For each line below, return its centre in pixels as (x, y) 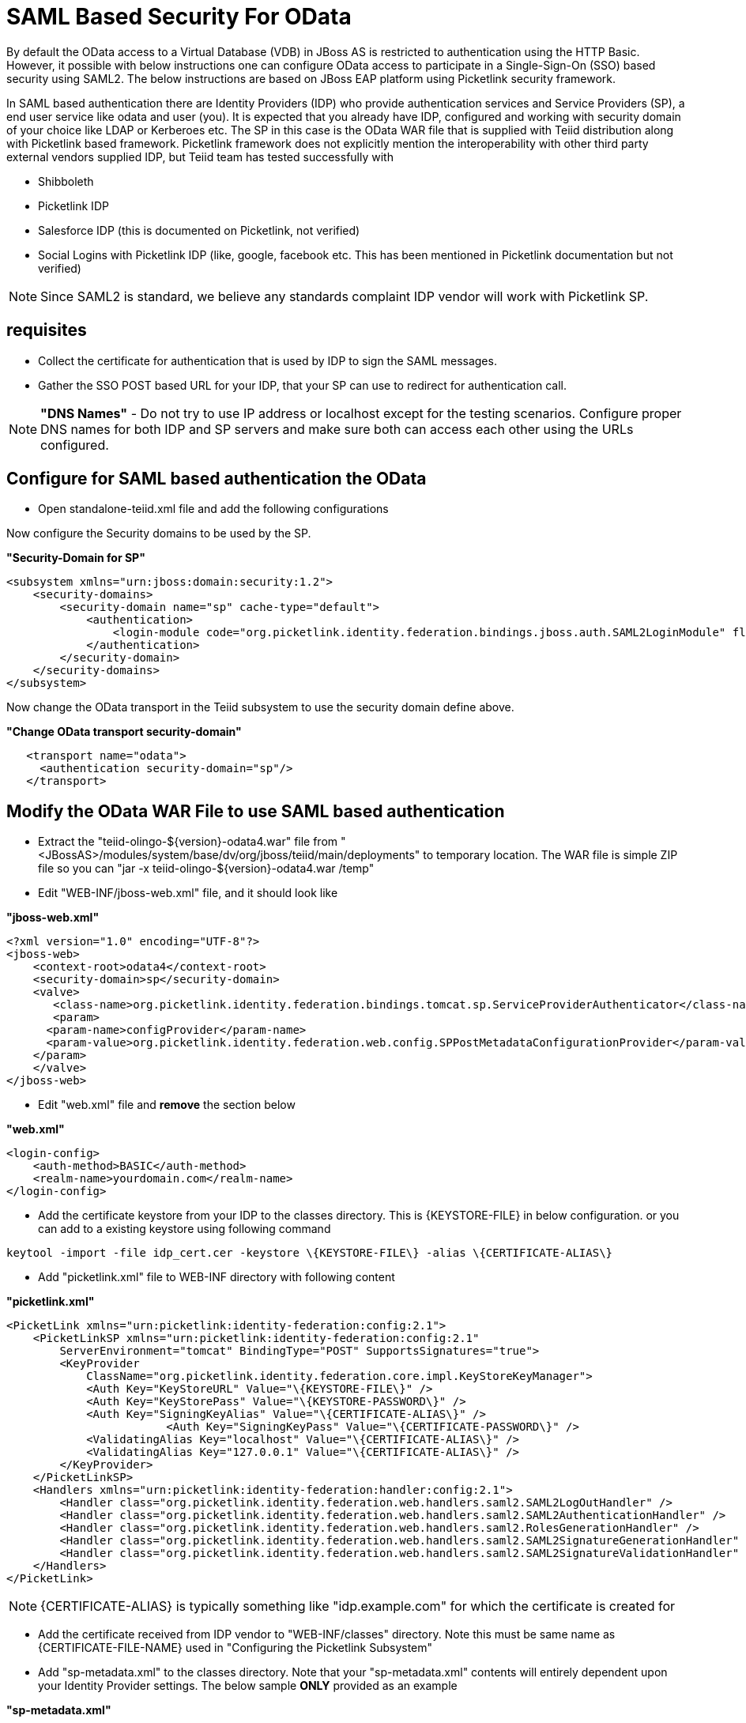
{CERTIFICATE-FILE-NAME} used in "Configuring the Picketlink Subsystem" (235, 1648)
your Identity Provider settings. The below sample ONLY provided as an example (248, 1686)
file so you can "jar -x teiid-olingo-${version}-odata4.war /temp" (206, 869)
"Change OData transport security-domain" (124, 732)
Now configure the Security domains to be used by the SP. (159, 533)
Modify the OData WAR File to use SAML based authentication (256, 811)
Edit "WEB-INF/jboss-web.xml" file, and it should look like (188, 893)
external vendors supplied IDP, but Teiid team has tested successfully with (200, 156)
